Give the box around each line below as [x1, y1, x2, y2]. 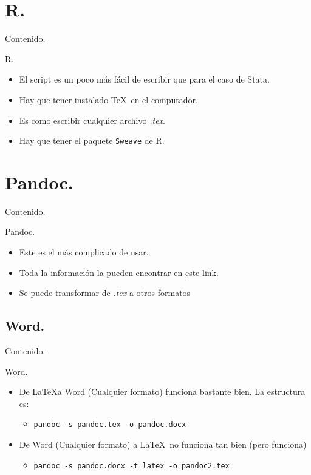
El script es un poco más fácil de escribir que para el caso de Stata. [19, 73, 270, 86]
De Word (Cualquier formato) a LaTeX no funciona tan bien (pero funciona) [19, 438, 307, 451]
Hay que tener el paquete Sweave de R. [19, 134, 165, 147]
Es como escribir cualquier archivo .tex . [19, 113, 165, 126]
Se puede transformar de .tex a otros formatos [19, 286, 191, 299]
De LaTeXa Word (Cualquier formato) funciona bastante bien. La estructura [19, 385, 306, 398]
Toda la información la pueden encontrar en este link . [19, 266, 219, 278]
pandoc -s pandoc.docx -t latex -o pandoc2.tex [33, 461, 230, 470]
